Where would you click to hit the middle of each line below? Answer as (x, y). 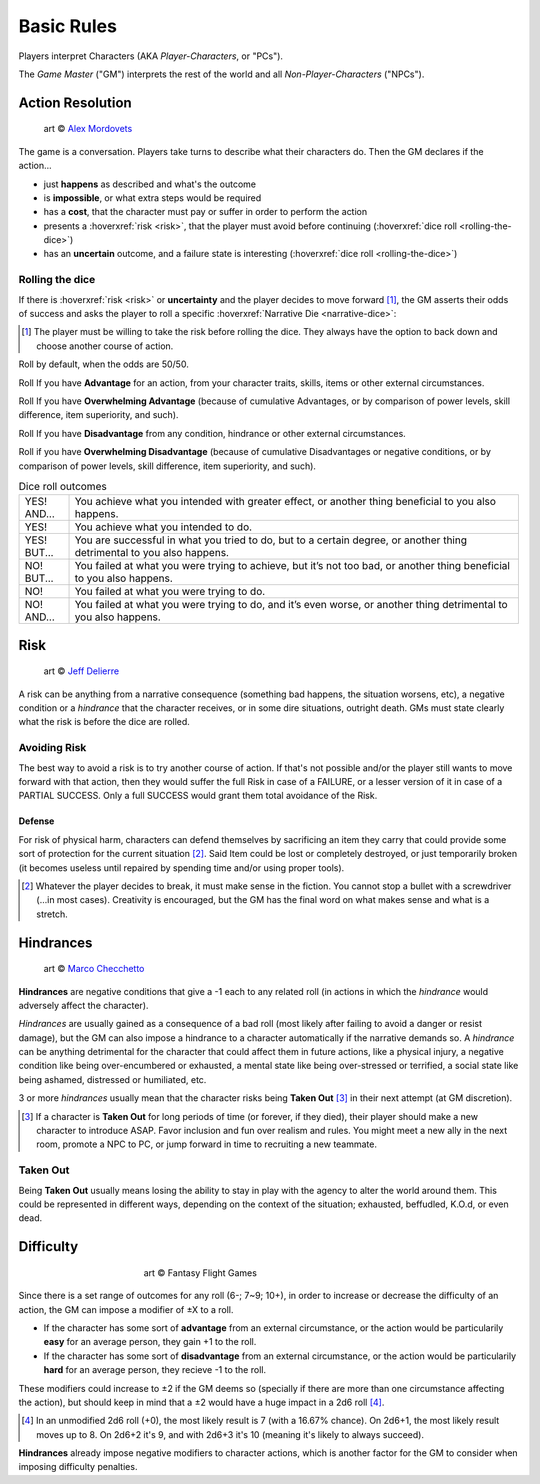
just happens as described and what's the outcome (150, 184)
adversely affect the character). (83, 1005)
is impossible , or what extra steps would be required (152, 197)
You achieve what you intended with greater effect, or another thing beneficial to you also (285, 502)
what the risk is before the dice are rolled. (104, 722)
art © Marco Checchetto (94, 969)
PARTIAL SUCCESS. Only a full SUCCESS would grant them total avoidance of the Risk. (198, 796)
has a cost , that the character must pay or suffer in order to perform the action (205, 212)
